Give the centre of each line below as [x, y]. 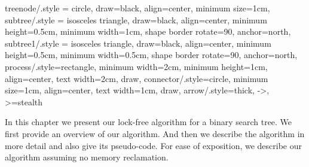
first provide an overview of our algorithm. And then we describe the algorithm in [155, 133]
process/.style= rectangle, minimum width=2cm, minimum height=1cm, [136, 66]
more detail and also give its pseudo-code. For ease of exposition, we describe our [153, 145]
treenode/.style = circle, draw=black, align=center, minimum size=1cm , [137, 8]
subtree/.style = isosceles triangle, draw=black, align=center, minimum [136, 19]
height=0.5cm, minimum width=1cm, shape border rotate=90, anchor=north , [148, 31]
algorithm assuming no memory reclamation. [87, 157]
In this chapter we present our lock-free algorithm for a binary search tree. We [149, 122]
